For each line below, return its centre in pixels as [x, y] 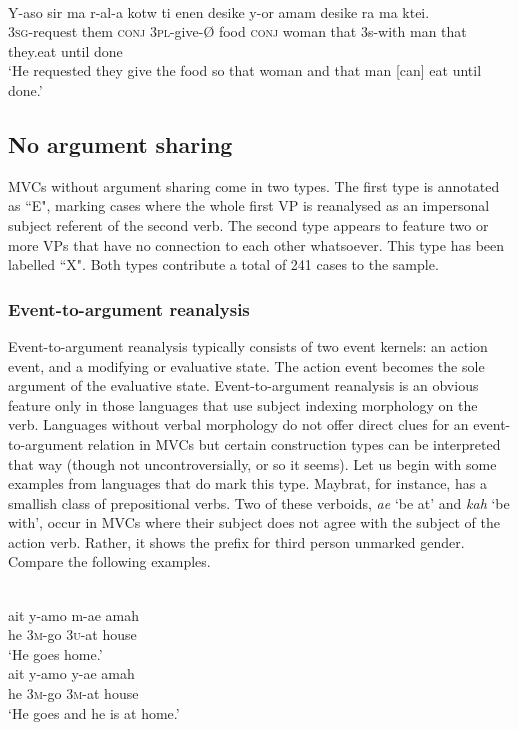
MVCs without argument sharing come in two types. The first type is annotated [254, 185]
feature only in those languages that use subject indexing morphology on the [243, 404]
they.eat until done [65, 50]
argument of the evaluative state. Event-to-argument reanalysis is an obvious [243, 385]
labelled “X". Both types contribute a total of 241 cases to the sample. [223, 264]
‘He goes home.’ [55, 653]
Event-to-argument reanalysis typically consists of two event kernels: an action [248, 345]
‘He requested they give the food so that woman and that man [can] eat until [245, 70]
